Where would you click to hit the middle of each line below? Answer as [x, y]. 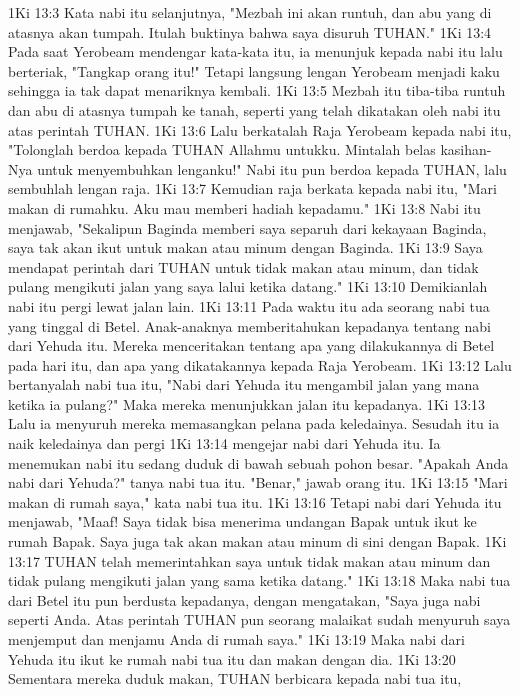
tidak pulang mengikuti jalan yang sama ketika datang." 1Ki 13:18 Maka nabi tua [259, 580]
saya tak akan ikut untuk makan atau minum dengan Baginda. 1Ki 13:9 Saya [245, 247]
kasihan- [466, 149]
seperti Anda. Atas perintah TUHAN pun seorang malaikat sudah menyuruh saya [259, 619]
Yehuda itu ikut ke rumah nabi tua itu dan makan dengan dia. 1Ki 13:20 [232, 658]
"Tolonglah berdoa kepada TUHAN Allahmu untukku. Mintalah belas [222, 149]
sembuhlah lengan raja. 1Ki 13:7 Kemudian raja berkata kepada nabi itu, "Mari [252, 188]
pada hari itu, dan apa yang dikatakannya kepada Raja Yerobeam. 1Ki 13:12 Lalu [260, 364]
